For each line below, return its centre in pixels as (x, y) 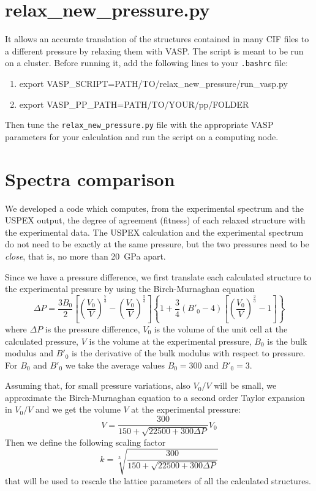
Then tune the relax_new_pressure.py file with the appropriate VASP (139, 125)
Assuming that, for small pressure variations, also (98, 385)
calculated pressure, (42, 341)
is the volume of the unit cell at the (221, 328)
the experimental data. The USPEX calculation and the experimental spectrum (154, 232)
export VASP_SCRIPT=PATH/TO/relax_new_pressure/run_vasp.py (153, 83)
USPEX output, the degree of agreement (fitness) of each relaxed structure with (155, 220)
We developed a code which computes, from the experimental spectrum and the (154, 208)
